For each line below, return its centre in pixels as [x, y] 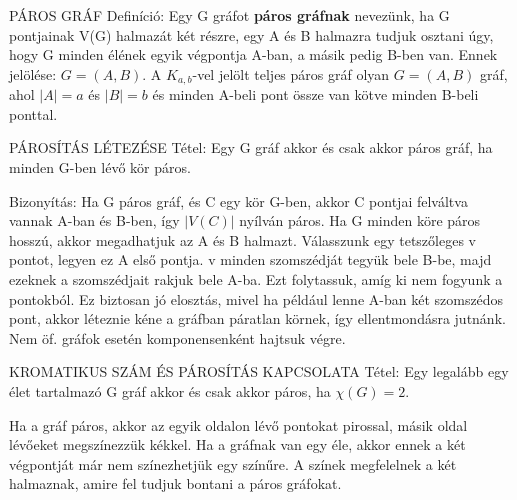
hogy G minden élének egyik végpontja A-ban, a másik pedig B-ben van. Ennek [253, 54]
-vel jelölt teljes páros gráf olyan [291, 73]
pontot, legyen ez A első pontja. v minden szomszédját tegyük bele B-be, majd [250, 259]
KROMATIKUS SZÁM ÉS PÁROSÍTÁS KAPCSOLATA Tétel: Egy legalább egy [259, 371]
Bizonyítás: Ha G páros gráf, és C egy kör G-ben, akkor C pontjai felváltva [238, 200]
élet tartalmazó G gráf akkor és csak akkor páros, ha [170, 390]
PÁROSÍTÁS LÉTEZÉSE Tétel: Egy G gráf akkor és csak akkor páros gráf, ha [251, 147]
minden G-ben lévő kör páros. [100, 167]
